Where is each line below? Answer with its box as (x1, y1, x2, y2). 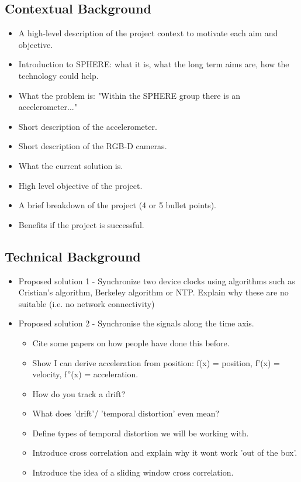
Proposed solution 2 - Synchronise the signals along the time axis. (18, 317, 254, 329)
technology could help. (18, 69, 99, 81)
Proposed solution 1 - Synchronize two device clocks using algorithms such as (18, 274, 295, 287)
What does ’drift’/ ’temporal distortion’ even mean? (32, 407, 220, 419)
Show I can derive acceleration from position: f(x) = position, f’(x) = (32, 356, 281, 369)
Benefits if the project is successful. (18, 218, 144, 230)
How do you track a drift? (32, 387, 126, 400)
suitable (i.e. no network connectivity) (18, 297, 155, 309)
